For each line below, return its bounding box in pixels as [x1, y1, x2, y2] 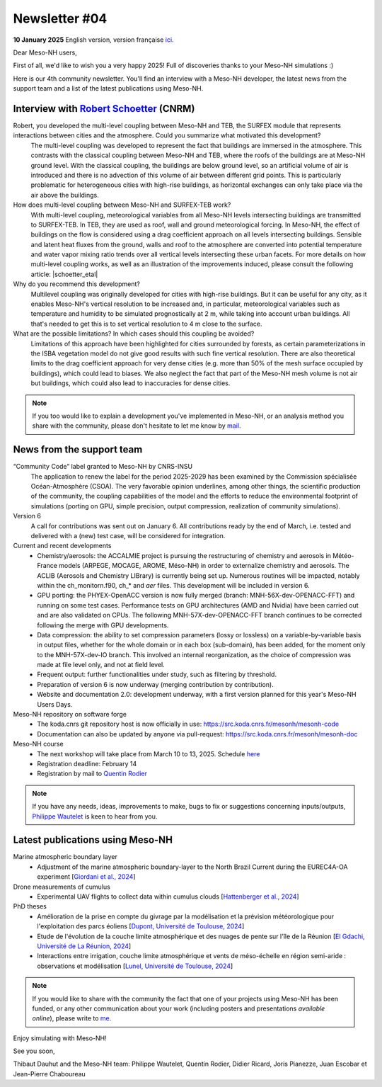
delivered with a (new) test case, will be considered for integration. [30, 531, 226, 540]
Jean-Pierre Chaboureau [13, 1069, 86, 1078]
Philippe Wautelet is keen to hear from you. [32, 812, 158, 821]
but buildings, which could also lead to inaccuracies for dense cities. [30, 379, 231, 387]
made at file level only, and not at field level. [37, 661, 166, 669]
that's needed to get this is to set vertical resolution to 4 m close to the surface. [30, 319, 262, 328]
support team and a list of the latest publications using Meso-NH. [13, 84, 204, 93]
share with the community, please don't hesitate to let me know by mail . [32, 421, 241, 430]
